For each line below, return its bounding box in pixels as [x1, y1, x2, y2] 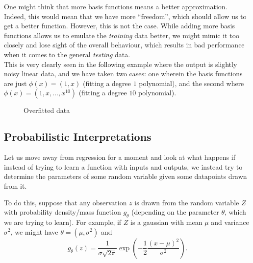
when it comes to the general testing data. [4, 49, 130, 59]
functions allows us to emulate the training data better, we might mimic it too [4, 30, 240, 40]
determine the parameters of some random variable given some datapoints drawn [4, 171, 247, 181]
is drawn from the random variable [134, 197, 239, 207]
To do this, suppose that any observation [4, 197, 127, 207]
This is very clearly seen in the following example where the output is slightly [4, 59, 237, 69]
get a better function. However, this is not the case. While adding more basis [4, 21, 235, 31]
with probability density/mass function [4, 207, 121, 217]
